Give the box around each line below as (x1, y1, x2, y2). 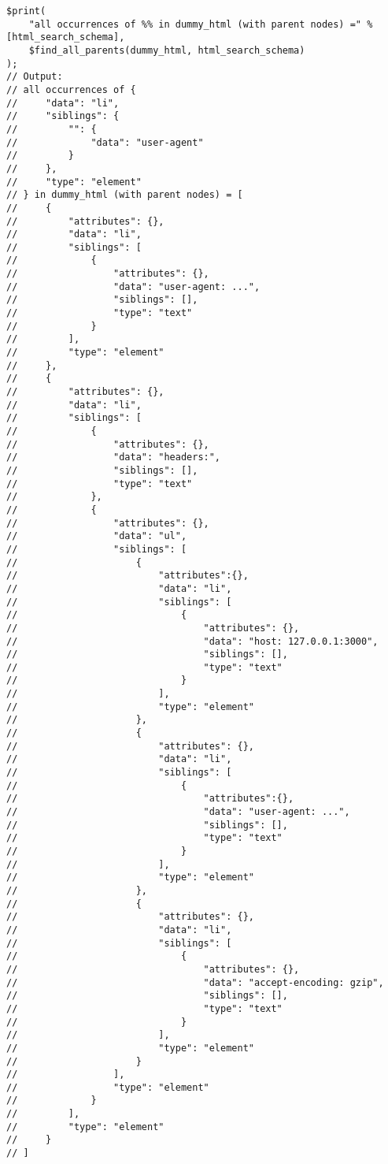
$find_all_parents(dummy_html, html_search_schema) (28, 44, 305, 56)
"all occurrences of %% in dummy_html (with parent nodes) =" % (28, 18, 373, 30)
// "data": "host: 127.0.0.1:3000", (6, 635, 379, 647)
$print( (6, 6, 46, 17)
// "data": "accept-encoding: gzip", (6, 976, 384, 988)
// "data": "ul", (6, 530, 187, 542)
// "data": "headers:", (6, 452, 221, 463)
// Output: (6, 71, 63, 83)
